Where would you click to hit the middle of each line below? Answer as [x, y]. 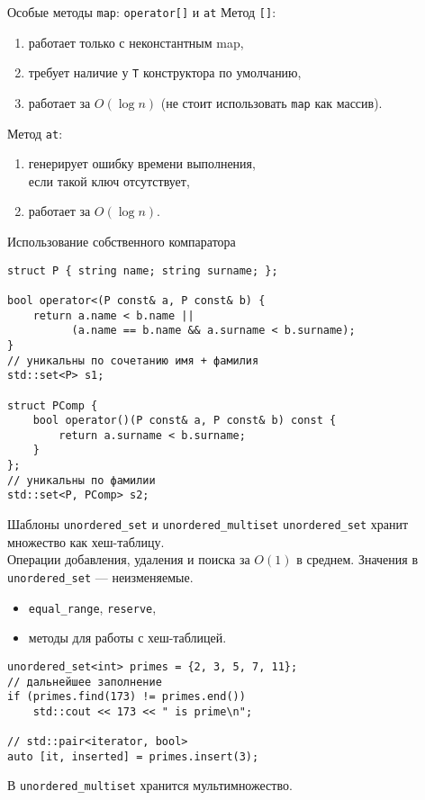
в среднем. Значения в [357, 559]
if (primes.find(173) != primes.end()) [127, 697]
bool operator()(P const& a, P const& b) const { [185, 421]
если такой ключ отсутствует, [109, 180]
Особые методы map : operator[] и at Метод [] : [142, 12]
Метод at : [35, 133]
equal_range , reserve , [92, 607]
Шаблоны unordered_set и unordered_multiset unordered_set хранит [208, 524]
